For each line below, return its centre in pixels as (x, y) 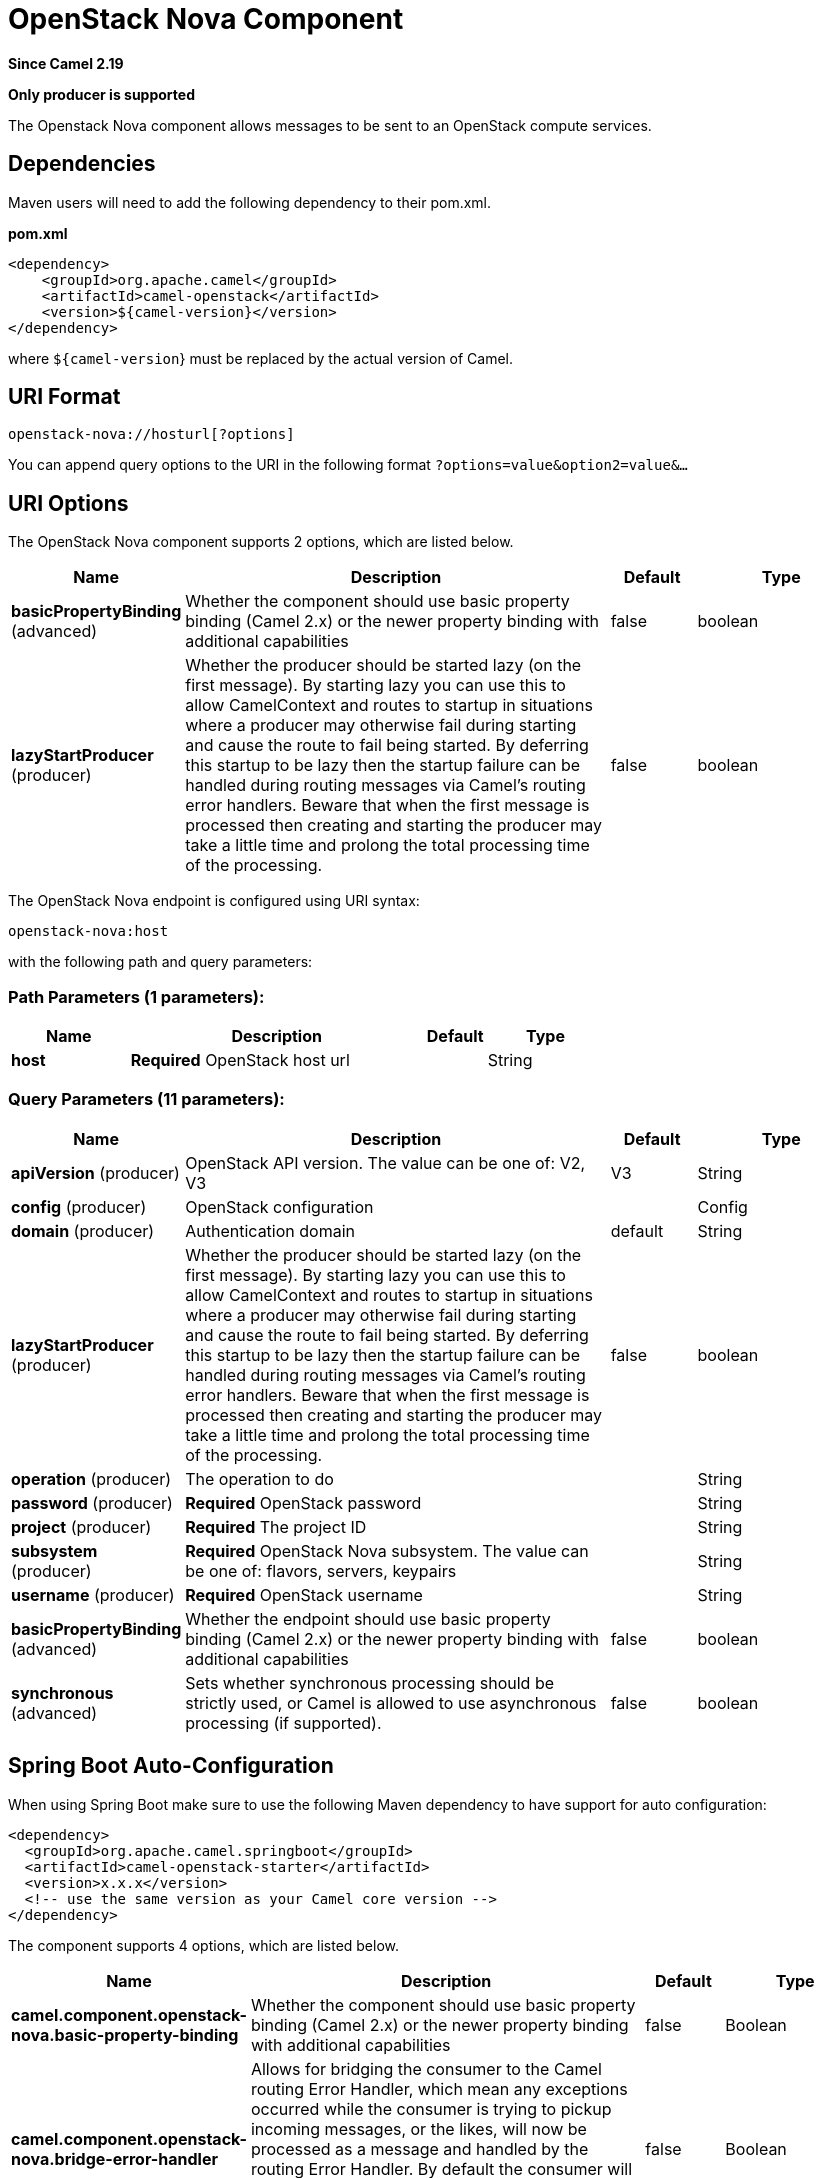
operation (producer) (91, 1478)
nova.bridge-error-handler (114, 2158)
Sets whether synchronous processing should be (369, 1682)
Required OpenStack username (304, 1594)
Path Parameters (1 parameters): (136, 996)
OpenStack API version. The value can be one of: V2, (385, 1162)
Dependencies (82, 164)
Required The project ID (276, 1526)
